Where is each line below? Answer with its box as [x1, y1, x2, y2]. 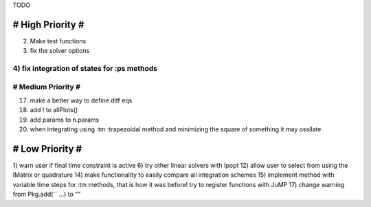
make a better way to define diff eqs [30, 96, 133, 105]
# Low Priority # [12, 143, 82, 155]
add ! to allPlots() [30, 106, 78, 114]
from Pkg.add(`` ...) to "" [12, 190, 81, 199]
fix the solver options [30, 47, 90, 55]
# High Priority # [12, 19, 85, 30]
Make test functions [30, 36, 87, 45]
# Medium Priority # [12, 82, 80, 91]
